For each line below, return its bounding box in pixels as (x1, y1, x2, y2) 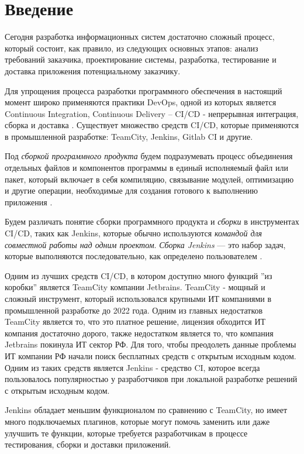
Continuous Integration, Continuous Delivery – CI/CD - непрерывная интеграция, (5, 107, 299, 119)
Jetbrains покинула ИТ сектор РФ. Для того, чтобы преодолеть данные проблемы (5, 338, 296, 350)
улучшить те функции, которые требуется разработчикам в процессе (5, 427, 248, 439)
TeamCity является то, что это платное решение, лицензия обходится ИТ (5, 315, 266, 328)
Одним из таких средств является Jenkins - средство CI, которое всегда (5, 361, 260, 373)
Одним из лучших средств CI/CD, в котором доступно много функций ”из (5, 269, 272, 281)
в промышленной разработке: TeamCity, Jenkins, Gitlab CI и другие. (5, 130, 253, 142)
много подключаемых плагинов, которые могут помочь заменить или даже (5, 415, 270, 427)
